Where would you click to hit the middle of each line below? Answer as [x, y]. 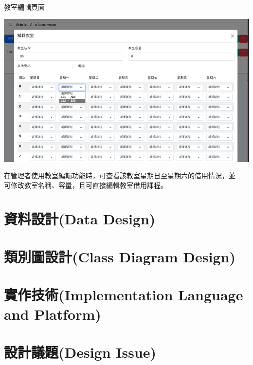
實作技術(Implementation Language [124, 295]
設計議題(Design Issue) [80, 352]
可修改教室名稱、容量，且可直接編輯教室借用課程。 [86, 185]
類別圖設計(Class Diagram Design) [120, 256]
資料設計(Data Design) [80, 218]
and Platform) [53, 314]
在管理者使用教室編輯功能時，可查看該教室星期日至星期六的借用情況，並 [120, 175]
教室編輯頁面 [24, 7]
